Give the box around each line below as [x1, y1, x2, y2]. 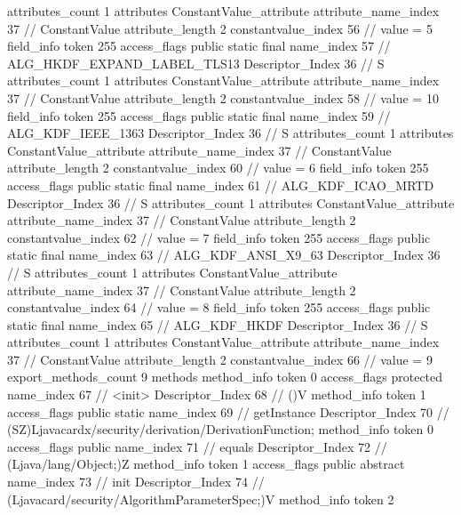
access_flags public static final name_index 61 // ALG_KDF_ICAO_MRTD [7, 175, 434, 194]
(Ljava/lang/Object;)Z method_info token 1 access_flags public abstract [7, 455, 405, 473]
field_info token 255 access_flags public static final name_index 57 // [7, 36, 391, 55]
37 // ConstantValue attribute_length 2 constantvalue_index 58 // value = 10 [7, 88, 439, 107]
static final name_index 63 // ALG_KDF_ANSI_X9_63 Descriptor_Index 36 [7, 245, 441, 264]
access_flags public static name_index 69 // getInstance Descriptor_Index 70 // [7, 402, 449, 421]
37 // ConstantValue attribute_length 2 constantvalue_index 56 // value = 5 [7, 19, 433, 37]
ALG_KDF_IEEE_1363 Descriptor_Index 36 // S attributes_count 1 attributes [7, 124, 454, 142]
